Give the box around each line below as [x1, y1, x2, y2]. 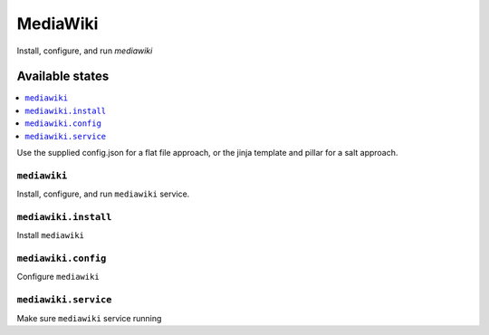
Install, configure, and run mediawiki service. [16, 188, 190, 199]
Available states [16, 69, 110, 84]
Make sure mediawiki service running [16, 312, 162, 323]
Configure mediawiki [16, 272, 100, 282]
